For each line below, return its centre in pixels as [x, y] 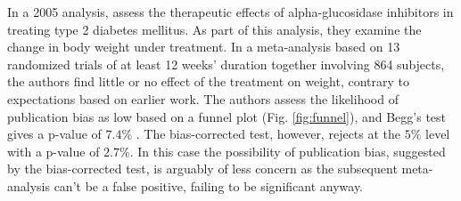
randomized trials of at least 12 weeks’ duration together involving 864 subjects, [226, 64]
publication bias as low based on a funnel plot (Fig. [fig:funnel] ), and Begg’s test [227, 116]
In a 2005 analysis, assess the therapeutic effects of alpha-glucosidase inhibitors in [230, 12]
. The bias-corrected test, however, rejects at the [268, 134]
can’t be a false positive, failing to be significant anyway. [209, 185]
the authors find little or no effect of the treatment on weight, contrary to [208, 81]
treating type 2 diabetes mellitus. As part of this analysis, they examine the [214, 29]
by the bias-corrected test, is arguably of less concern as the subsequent [202, 169]
